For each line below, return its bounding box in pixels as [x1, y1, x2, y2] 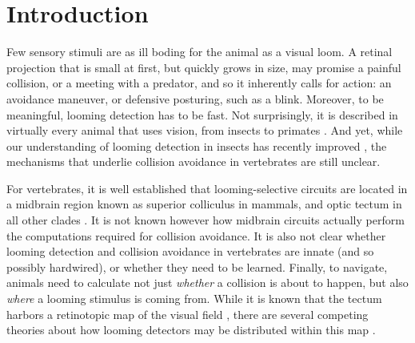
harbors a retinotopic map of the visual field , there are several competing [6, 305, 369, 322]
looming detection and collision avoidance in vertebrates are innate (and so [6, 243, 374, 260]
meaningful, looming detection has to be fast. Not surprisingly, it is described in [6, 106, 398, 123]
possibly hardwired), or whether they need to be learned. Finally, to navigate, [6, 258, 388, 275]
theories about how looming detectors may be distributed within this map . [6, 321, 376, 338]
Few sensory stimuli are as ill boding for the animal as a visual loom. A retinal [6, 43, 393, 60]
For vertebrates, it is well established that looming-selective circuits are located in [6, 180, 408, 196]
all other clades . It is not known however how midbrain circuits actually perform [6, 212, 405, 228]
